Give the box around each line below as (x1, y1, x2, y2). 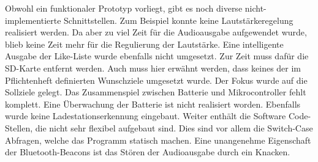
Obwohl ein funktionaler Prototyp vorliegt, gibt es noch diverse (5, 2, 243, 14)
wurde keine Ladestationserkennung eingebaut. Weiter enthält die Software (5, 109, 286, 122)
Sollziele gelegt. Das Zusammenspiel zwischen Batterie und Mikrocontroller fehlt (5, 86, 306, 98)
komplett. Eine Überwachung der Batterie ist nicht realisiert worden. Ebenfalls (5, 97, 301, 110)
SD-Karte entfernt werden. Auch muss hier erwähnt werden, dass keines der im (5, 61, 301, 74)
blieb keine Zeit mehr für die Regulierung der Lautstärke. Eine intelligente (5, 37, 284, 50)
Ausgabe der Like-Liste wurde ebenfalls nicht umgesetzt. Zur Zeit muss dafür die (5, 50, 309, 62)
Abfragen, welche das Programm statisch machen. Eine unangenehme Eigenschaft (5, 133, 311, 146)
